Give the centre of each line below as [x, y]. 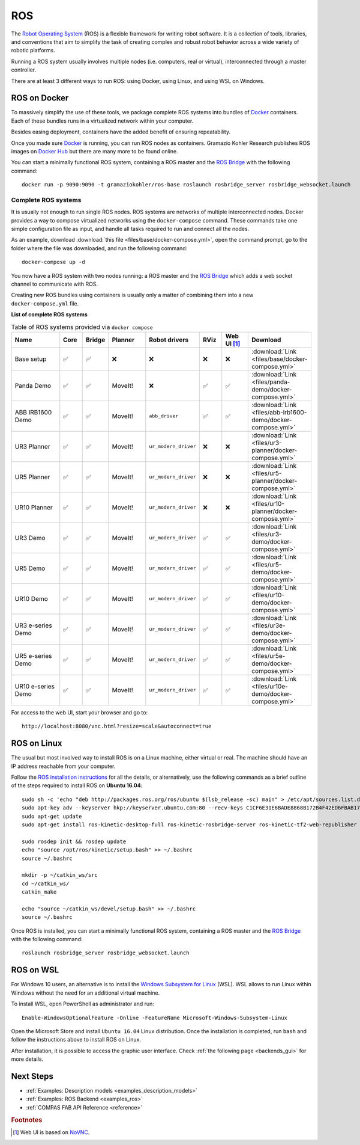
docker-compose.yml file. [45, 303]
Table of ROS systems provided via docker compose [82, 327]
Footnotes [27, 1120]
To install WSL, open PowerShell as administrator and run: [82, 1004]
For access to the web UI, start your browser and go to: [79, 712]
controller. [24, 70]
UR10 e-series [35, 686]
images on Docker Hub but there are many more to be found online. [94, 151]
